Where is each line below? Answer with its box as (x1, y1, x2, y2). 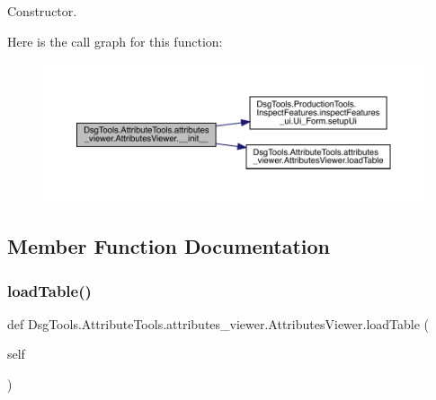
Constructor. (7, 2, 77, 20)
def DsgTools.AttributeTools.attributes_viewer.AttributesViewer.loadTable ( (7, 314, 430, 333)
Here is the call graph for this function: (7, 31, 223, 50)
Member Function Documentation (7, 232, 331, 260)
